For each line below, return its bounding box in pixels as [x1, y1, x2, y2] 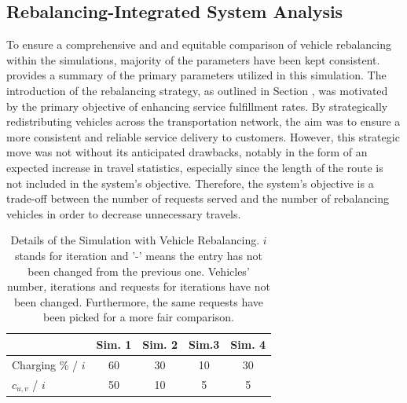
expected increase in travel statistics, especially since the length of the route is [6, 159, 383, 175]
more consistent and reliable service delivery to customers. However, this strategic [6, 128, 400, 145]
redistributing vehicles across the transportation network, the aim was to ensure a [6, 113, 401, 130]
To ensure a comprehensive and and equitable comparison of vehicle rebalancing [6, 36, 391, 53]
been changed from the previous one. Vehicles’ [27, 262, 250, 279]
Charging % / [12, 356, 79, 372]
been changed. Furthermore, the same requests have [13, 293, 264, 310]
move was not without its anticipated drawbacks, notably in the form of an [6, 144, 368, 160]
